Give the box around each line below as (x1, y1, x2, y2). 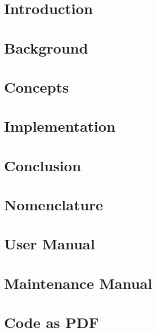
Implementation (4, 116, 115, 136)
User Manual (4, 233, 95, 254)
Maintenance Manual (4, 272, 152, 293)
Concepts (4, 76, 69, 97)
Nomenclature (4, 194, 103, 215)
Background (4, 37, 88, 58)
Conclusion (4, 155, 81, 175)
